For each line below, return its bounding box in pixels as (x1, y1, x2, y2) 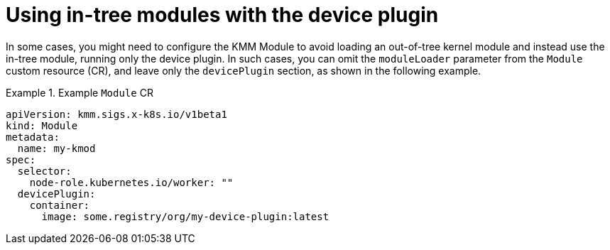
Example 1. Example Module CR (6, 86, 153, 99)
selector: (17, 165, 72, 177)
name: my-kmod (17, 142, 96, 154)
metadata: (6, 131, 60, 143)
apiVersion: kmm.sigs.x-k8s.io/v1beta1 (6, 108, 227, 120)
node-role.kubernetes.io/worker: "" (29, 176, 234, 188)
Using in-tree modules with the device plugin (6, 3, 439, 27)
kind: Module (6, 119, 78, 131)
